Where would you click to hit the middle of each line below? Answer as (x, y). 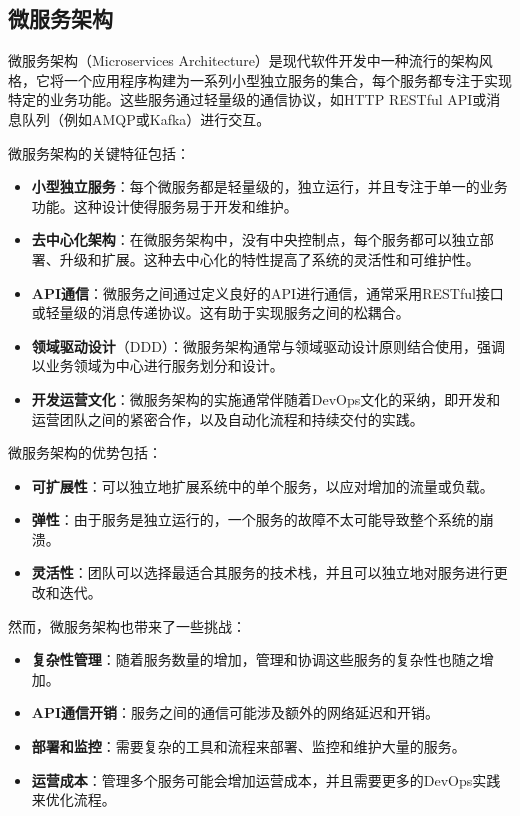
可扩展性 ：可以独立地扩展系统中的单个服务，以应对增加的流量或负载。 (262, 485)
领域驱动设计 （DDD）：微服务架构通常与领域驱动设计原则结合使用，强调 (268, 345)
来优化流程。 (73, 799)
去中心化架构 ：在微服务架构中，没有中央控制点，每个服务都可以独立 (255, 239)
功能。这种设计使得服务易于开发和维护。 (164, 205)
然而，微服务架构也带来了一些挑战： (127, 625)
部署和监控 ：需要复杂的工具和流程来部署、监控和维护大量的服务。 (248, 746)
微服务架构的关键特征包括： (99, 152)
